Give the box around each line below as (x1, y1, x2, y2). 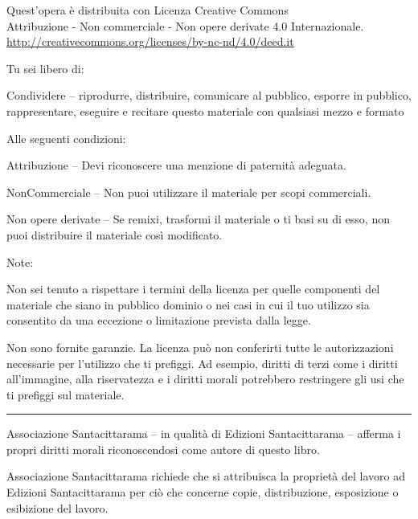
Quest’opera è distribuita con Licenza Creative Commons (6, 2, 289, 18)
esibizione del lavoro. (6, 499, 109, 516)
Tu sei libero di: (6, 59, 84, 76)
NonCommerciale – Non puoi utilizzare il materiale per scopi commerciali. (6, 183, 371, 200)
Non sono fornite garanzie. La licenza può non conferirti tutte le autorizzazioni (6, 338, 394, 355)
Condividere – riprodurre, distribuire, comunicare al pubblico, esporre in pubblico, (6, 87, 412, 104)
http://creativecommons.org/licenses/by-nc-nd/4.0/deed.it (6, 33, 294, 50)
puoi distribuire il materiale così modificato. (6, 226, 223, 243)
